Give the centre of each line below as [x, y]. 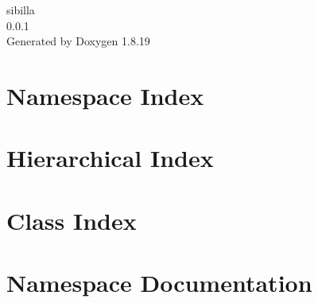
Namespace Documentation [159, 283]
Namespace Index [105, 95]
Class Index [72, 220]
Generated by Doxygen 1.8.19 [78, 41]
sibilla [21, 10]
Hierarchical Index [110, 158]
